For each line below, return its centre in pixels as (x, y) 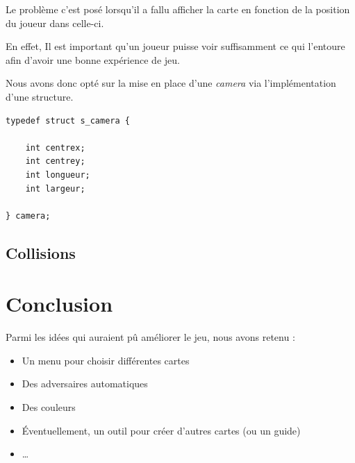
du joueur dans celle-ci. (55, 23)
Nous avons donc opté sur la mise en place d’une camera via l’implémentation (171, 83)
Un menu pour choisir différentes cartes (106, 360)
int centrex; (55, 148)
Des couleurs (49, 407)
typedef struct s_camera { (68, 120)
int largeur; (55, 188)
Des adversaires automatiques (85, 384)
